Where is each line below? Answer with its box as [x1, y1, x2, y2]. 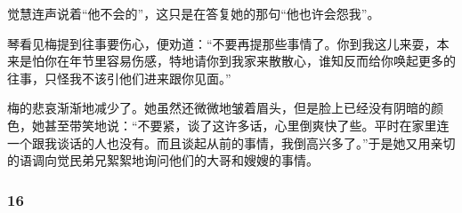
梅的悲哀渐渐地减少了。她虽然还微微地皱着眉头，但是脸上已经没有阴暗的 [7, 99, 431, 117]
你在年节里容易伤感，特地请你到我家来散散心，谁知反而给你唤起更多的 [44, 51, 456, 70]
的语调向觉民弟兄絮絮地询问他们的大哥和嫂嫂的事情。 [7, 151, 319, 170]
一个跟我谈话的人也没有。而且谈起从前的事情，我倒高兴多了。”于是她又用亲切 [7, 133, 456, 152]
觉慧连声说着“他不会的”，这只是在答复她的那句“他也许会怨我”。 [7, 4, 380, 22]
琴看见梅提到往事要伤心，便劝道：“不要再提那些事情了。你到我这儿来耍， [7, 34, 437, 52]
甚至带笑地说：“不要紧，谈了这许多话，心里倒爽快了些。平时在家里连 [44, 115, 450, 134]
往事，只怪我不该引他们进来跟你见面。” [7, 68, 231, 87]
